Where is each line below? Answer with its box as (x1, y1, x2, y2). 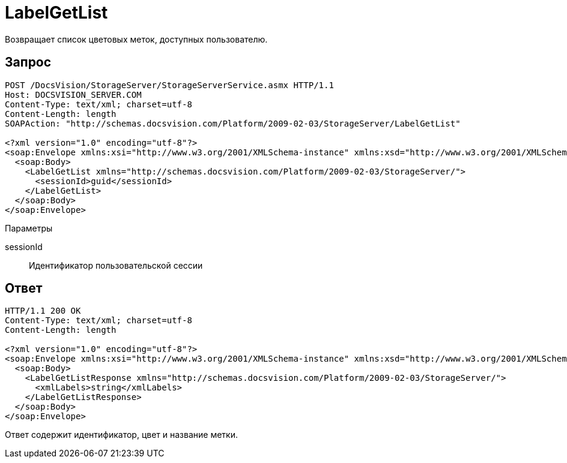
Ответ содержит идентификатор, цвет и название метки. (5, 429, 238, 440)
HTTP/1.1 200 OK (5, 306, 81, 316)
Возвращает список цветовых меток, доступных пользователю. (5, 34, 268, 44)
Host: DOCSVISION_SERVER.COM (5, 89, 142, 100)
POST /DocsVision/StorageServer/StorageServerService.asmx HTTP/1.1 (5, 80, 334, 90)
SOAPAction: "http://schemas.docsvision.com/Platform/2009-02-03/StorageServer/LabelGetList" (5, 118, 461, 128)
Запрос (5, 55, 52, 70)
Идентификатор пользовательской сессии (29, 260, 203, 270)
